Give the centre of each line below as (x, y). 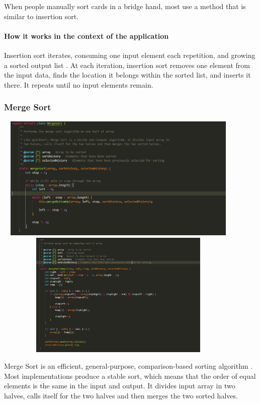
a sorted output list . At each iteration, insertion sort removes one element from (127, 65)
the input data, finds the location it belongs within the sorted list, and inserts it (127, 75)
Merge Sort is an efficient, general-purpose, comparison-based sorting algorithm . (128, 366)
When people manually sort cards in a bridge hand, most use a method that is (125, 6)
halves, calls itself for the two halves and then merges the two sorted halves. (121, 396)
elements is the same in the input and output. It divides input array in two (120, 386)
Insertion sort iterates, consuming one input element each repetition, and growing (130, 55)
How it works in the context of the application (86, 36)
